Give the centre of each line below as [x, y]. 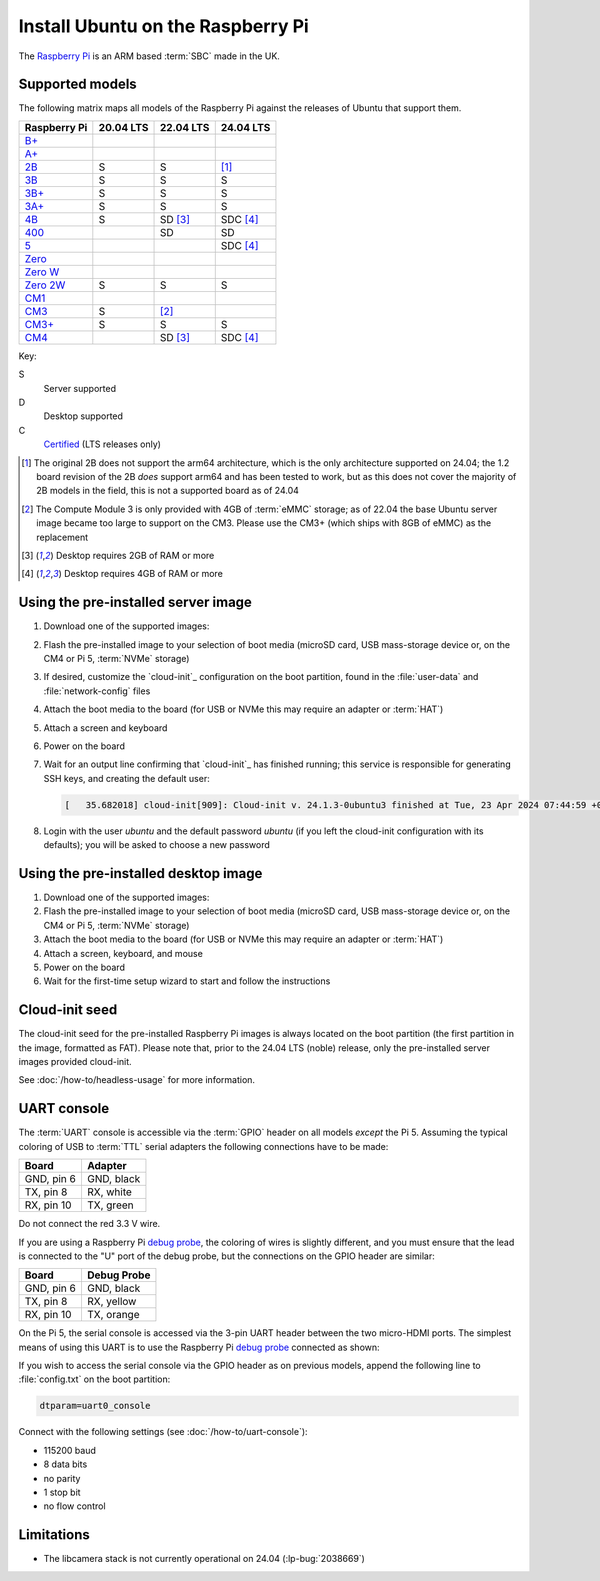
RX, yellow [111, 1302]
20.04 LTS [123, 127]
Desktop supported [83, 416]
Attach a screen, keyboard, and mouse [123, 953]
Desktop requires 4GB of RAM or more [143, 574]
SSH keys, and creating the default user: [126, 778]
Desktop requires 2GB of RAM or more [135, 555]
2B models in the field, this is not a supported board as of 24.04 [168, 491]
